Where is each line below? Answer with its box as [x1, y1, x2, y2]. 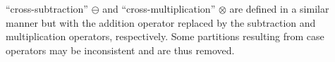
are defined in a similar [229, 1, 329, 15]
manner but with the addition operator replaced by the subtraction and [6, 15, 316, 30]
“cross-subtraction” [6, 1, 88, 15]
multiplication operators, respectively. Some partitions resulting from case [6, 29, 324, 44]
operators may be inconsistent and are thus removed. [6, 42, 235, 57]
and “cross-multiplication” [102, 1, 216, 15]
